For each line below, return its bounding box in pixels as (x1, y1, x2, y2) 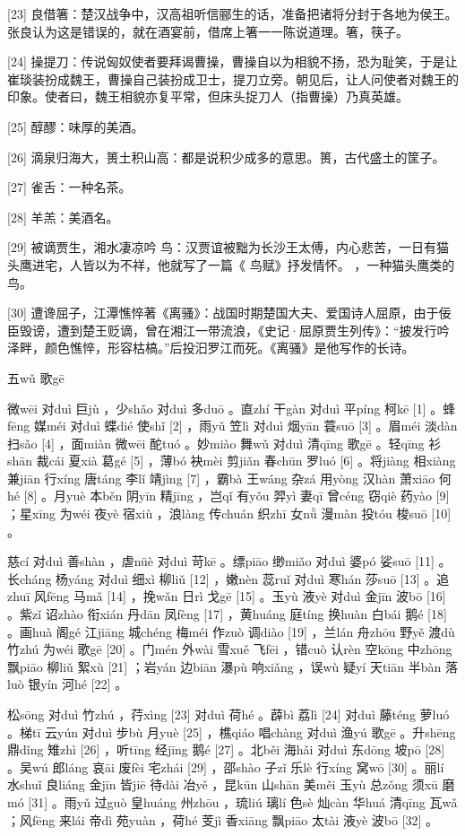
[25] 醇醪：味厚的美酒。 (7, 117, 144, 135)
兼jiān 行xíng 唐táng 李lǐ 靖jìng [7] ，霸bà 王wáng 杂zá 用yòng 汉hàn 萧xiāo (7, 468, 435, 487)
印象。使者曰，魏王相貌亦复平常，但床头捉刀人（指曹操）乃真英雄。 (7, 87, 409, 106)
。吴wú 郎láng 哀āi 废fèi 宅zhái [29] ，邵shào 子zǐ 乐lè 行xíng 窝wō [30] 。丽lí (7, 757, 444, 776)
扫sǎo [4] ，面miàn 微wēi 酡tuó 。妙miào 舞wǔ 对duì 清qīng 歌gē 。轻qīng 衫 (7, 433, 442, 452)
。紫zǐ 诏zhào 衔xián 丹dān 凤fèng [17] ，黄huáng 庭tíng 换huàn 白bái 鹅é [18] (7, 605, 447, 623)
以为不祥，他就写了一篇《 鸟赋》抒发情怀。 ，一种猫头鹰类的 (94, 255, 455, 274)
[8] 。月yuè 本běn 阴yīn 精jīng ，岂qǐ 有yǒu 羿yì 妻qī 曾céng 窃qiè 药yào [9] (23, 486, 450, 505)
